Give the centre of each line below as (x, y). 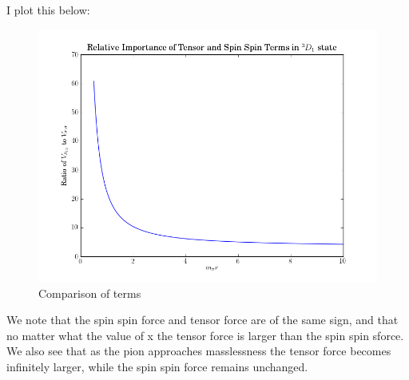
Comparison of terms (90, 293)
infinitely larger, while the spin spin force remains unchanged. (157, 366)
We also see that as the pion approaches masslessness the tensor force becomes (199, 351)
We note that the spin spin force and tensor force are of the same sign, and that (203, 320)
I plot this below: (48, 10)
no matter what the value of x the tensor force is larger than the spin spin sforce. (205, 335)
